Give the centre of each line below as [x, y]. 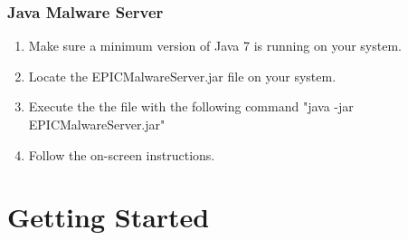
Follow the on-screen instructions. [122, 154]
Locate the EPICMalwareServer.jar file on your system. [182, 76]
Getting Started [109, 217]
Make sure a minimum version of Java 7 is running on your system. [215, 46]
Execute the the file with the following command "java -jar [191, 106]
